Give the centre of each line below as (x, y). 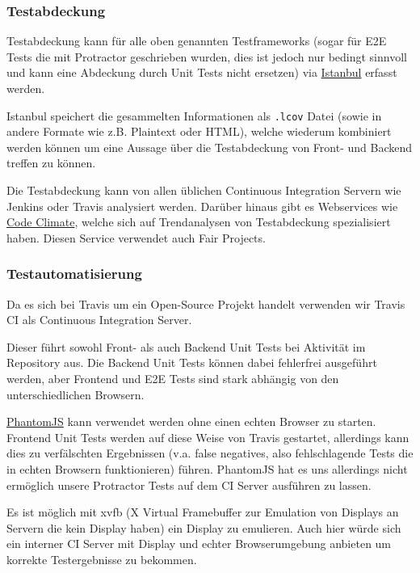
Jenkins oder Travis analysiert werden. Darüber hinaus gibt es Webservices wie (202, 206)
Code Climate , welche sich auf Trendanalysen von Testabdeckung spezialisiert (199, 222)
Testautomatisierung (74, 274)
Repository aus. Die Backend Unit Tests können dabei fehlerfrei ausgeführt (192, 362)
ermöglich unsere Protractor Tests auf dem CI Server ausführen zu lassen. (189, 485)
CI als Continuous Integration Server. (99, 320)
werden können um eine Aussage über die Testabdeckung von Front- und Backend (210, 147)
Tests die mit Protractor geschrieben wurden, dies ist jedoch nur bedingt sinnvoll (207, 56)
